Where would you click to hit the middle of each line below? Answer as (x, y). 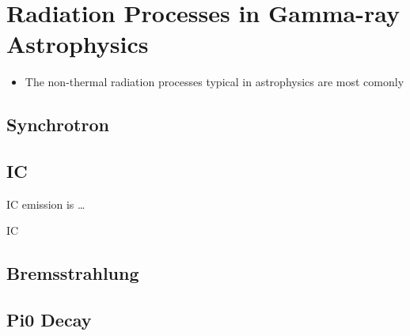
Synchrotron (58, 125)
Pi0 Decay (49, 320)
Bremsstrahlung (73, 273)
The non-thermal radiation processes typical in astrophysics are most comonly (214, 82)
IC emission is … (46, 204)
